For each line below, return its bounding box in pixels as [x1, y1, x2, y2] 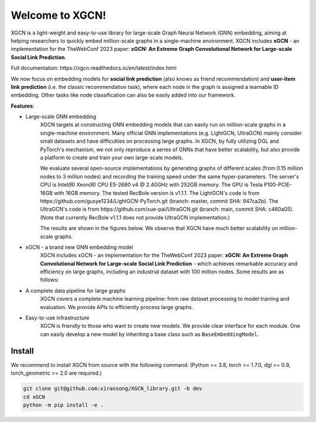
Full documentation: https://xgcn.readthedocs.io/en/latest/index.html [11, 64, 177, 71]
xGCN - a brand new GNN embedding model [25, 243, 133, 251]
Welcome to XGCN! [11, 9, 107, 22]
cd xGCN [23, 393, 45, 400]
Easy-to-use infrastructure [25, 314, 90, 321]
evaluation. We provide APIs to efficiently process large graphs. [40, 303, 193, 310]
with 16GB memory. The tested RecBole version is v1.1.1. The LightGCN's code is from [53, 189, 260, 196]
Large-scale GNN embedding [25, 113, 97, 120]
